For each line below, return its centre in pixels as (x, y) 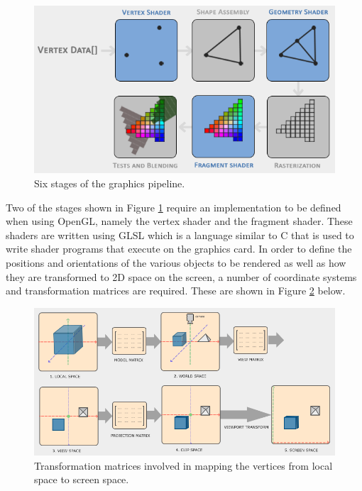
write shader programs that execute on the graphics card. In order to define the (179, 249)
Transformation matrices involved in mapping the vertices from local (183, 465)
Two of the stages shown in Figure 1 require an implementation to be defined (174, 207)
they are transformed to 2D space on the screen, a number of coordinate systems (181, 276)
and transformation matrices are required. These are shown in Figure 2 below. (176, 291)
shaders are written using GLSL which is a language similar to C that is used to (180, 235)
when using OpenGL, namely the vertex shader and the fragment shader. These (179, 221)
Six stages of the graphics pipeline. (110, 183)
